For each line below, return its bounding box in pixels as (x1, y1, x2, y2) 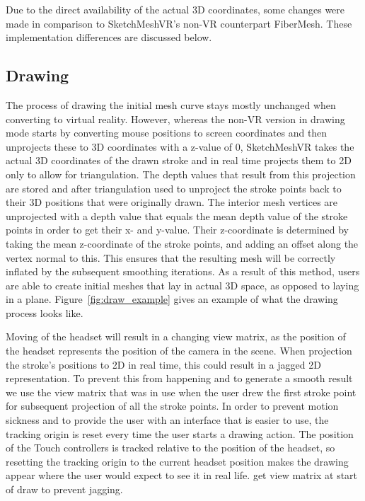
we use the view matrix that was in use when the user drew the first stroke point (6, 384, 357, 399)
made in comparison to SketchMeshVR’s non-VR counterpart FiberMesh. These (6, 16, 352, 30)
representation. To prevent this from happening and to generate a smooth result (6, 371, 353, 386)
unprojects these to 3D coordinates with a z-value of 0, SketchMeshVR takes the (6, 139, 354, 154)
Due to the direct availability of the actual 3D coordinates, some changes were (6, 2, 345, 16)
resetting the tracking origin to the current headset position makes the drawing (6, 454, 349, 468)
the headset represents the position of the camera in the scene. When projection (6, 343, 352, 358)
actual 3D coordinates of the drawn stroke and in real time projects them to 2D (6, 153, 352, 168)
